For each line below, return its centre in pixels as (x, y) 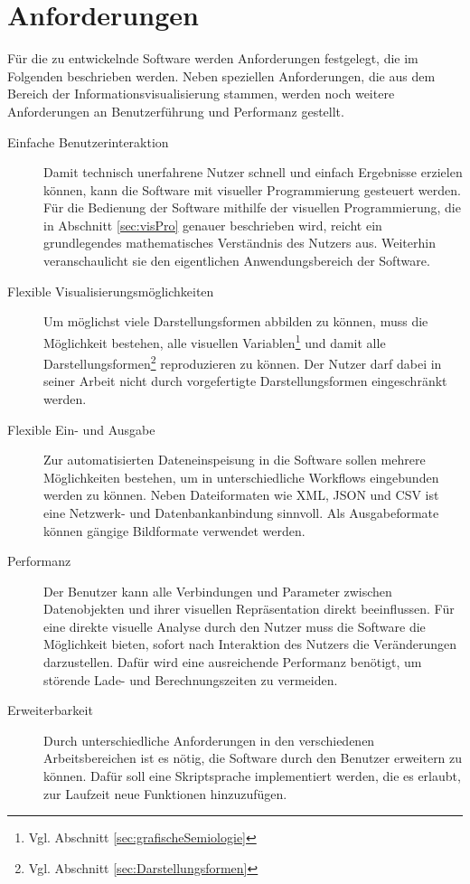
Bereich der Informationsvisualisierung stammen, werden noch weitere (201, 94)
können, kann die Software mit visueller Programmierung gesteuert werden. (252, 189)
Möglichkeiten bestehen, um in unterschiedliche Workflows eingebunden (241, 477)
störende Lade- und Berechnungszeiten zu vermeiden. (191, 679)
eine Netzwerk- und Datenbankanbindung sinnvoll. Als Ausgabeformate (241, 512)
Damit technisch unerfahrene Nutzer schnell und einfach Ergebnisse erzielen (253, 172)
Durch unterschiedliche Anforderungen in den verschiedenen (209, 740)
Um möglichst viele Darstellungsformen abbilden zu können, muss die (236, 321)
